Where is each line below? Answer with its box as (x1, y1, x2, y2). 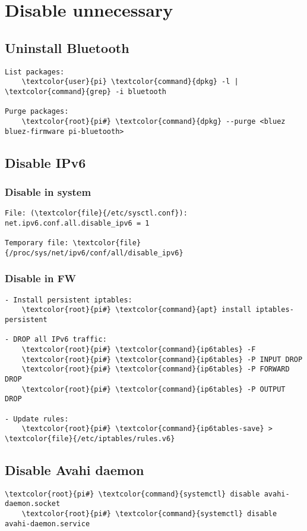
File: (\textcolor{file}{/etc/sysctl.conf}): (5, 209, 188, 218)
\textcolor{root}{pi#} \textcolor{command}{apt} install (21, 305, 252, 314)
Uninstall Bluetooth (5, 38, 129, 57)
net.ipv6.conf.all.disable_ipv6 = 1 (5, 218, 150, 227)
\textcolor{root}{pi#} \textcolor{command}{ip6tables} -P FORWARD (21, 365, 290, 374)
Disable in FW (5, 271, 77, 286)
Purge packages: (5, 107, 69, 116)
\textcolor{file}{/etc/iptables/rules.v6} (5, 434, 175, 443)
